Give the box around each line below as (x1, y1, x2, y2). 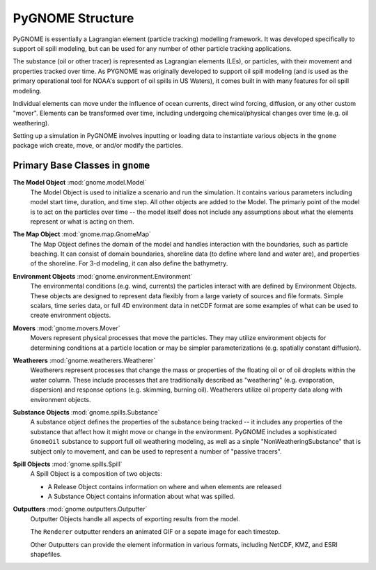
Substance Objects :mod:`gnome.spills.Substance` (13, 408, 160, 416)
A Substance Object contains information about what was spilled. (47, 492, 235, 501)
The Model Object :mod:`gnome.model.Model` (13, 178, 147, 187)
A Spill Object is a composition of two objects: (30, 470, 163, 478)
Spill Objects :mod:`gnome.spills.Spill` (13, 460, 123, 468)
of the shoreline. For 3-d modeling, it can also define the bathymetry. (30, 259, 228, 268)
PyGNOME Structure (13, 10, 134, 26)
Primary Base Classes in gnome (13, 160, 150, 171)
